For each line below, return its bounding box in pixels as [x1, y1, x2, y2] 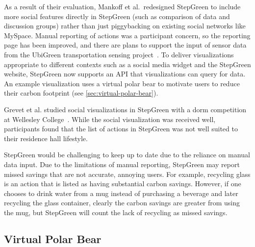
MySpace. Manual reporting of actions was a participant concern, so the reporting [4, 30, 251, 40]
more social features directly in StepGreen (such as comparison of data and [4, 11, 230, 21]
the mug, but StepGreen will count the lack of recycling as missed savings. [4, 207, 228, 217]
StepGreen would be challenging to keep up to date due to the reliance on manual [4, 149, 250, 160]
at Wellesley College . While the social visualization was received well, [4, 114, 216, 124]
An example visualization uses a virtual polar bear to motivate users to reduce [4, 78, 240, 88]
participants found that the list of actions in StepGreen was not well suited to [4, 123, 238, 134]
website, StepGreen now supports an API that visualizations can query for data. [4, 69, 246, 79]
